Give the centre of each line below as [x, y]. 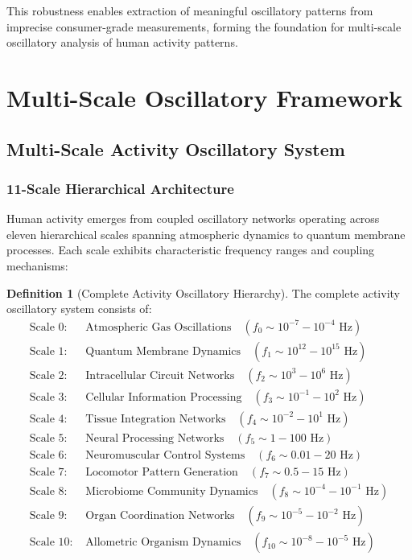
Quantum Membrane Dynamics [163, 351]
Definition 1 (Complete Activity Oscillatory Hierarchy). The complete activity [203, 292]
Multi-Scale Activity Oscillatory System [176, 148]
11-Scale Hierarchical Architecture [120, 188]
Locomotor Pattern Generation [162, 472]
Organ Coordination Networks [160, 516]
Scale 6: [48, 455]
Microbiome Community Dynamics [172, 491]
